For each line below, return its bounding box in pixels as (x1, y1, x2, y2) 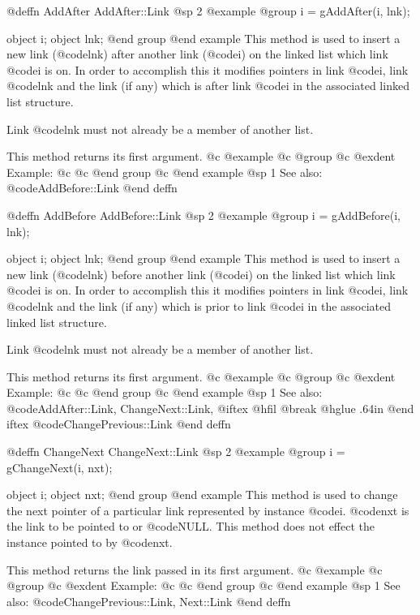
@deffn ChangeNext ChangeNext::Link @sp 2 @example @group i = (6, 443, 345, 460)
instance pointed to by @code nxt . (6, 534, 173, 551)
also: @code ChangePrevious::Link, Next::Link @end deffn (6, 592, 291, 609)
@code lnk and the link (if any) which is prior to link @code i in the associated (6, 297, 392, 314)
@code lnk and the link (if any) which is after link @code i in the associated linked (6, 77, 409, 94)
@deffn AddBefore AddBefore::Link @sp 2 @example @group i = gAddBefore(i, (6, 206, 401, 223)
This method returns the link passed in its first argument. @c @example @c (6, 561, 383, 578)
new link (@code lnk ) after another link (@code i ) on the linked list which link (6, 45, 388, 62)
